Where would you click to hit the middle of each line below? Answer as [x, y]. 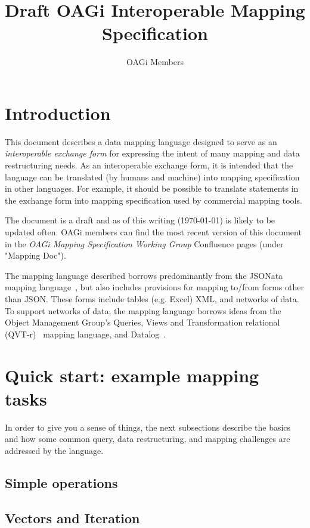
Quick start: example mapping [132, 375]
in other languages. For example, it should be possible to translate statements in [152, 188]
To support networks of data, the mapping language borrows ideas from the [143, 310]
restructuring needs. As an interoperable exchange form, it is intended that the [149, 165]
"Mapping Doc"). [35, 255]
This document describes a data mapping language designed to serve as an [141, 141]
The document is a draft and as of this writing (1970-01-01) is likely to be [140, 220]
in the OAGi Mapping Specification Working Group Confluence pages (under [144, 243]
